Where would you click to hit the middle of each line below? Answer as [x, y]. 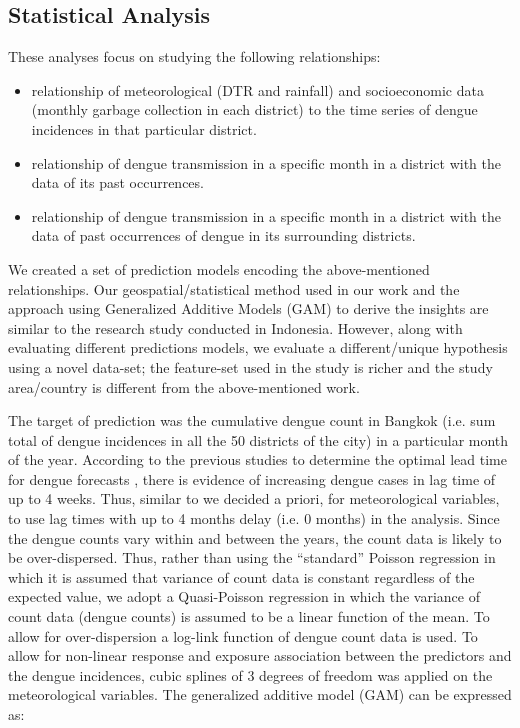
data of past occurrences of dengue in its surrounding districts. [223, 235]
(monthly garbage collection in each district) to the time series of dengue [254, 109]
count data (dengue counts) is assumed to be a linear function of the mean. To [249, 616]
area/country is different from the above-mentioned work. [184, 386]
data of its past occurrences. [117, 182]
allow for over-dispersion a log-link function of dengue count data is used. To [243, 635]
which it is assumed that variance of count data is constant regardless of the [241, 576]
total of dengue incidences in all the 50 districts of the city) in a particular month [258, 439]
